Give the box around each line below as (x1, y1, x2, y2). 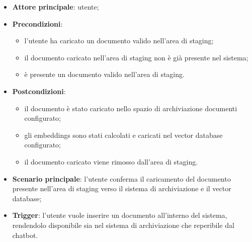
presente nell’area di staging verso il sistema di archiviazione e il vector (12, 183, 231, 194)
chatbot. (12, 229, 38, 240)
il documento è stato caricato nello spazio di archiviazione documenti (24, 103, 237, 113)
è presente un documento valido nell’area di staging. (24, 69, 185, 79)
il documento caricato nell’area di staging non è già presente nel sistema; (24, 52, 248, 62)
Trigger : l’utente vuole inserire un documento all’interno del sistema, (12, 210, 227, 220)
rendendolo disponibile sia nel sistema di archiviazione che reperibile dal (12, 219, 234, 230)
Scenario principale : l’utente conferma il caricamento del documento (12, 173, 231, 184)
